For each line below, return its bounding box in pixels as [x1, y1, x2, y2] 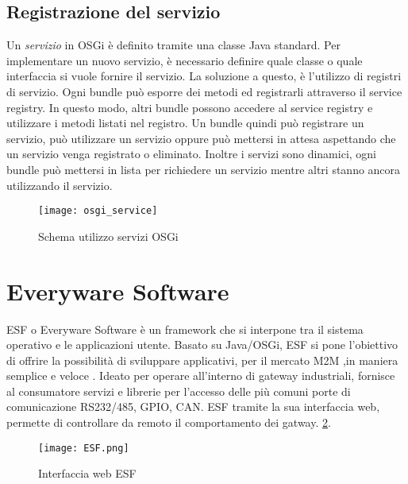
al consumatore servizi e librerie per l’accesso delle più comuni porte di [6, 382, 351, 399]
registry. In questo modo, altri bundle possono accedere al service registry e [6, 99, 373, 115]
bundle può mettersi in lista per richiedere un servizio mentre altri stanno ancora [6, 161, 401, 177]
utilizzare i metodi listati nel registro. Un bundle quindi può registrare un [6, 114, 364, 131]
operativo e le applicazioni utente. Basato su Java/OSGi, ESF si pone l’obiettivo [6, 336, 398, 353]
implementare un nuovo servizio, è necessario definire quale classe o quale [6, 52, 363, 68]
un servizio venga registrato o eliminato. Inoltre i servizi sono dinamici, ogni [6, 145, 377, 162]
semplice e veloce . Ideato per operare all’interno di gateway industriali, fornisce [6, 367, 395, 384]
